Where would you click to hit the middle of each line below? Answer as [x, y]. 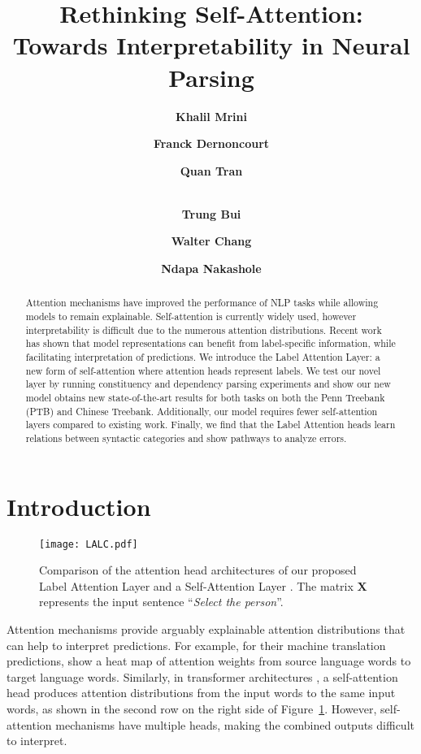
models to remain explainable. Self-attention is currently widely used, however [191, 316]
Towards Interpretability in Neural [211, 45]
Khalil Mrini [211, 116]
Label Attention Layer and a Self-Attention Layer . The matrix [196, 585]
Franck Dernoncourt [211, 143]
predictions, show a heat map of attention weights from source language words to [209, 661]
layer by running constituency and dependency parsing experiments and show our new [208, 384]
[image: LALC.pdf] [89, 544]
